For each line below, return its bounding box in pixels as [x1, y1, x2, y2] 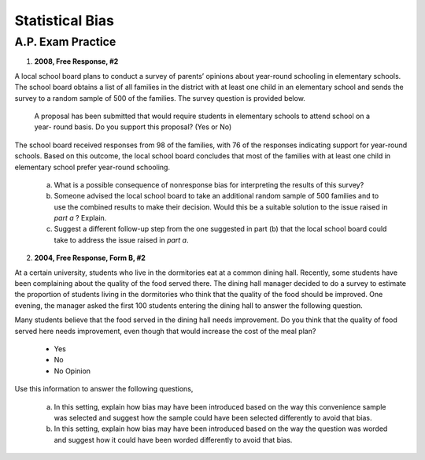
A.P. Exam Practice [14, 35, 116, 49]
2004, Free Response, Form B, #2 [34, 253, 146, 263]
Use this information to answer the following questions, [14, 384, 194, 394]
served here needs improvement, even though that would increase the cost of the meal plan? [14, 326, 316, 336]
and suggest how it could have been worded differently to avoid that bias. [54, 435, 293, 444]
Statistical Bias [14, 12, 114, 29]
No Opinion [54, 366, 91, 376]
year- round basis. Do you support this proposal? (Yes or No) [34, 122, 232, 132]
